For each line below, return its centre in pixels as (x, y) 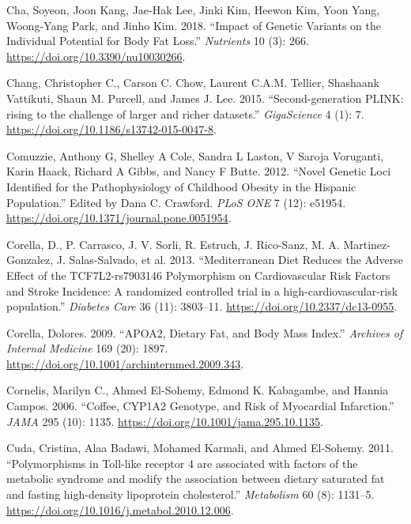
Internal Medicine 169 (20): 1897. (87, 348)
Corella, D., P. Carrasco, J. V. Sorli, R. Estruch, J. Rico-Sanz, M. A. (173, 244)
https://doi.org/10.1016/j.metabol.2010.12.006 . (120, 509)
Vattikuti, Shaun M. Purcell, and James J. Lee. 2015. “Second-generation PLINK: (205, 98)
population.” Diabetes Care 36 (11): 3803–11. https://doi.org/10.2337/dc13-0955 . (202, 306)
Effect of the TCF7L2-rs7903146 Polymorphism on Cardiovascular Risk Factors (198, 275)
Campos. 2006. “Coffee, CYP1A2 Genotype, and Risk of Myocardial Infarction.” (200, 406)
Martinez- (367, 244)
